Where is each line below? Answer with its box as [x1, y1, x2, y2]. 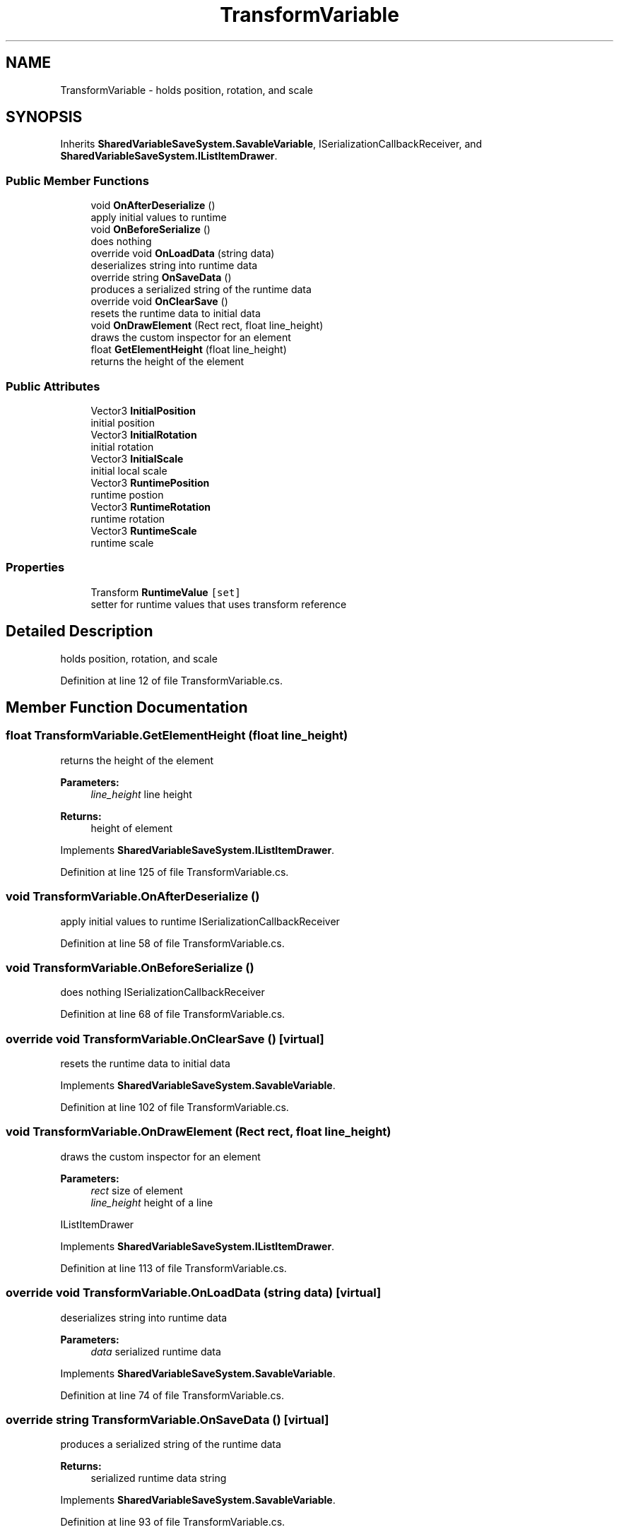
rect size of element [90, 1184, 183, 1196]
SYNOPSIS [6, 108, 83, 126]
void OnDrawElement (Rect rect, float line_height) [90, 319, 324, 332]
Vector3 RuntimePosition [90, 476, 210, 489]
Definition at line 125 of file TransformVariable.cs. [60, 865, 289, 878]
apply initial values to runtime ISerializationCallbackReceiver [60, 915, 340, 927]
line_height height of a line [90, 1196, 213, 1209]
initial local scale [90, 464, 167, 477]
